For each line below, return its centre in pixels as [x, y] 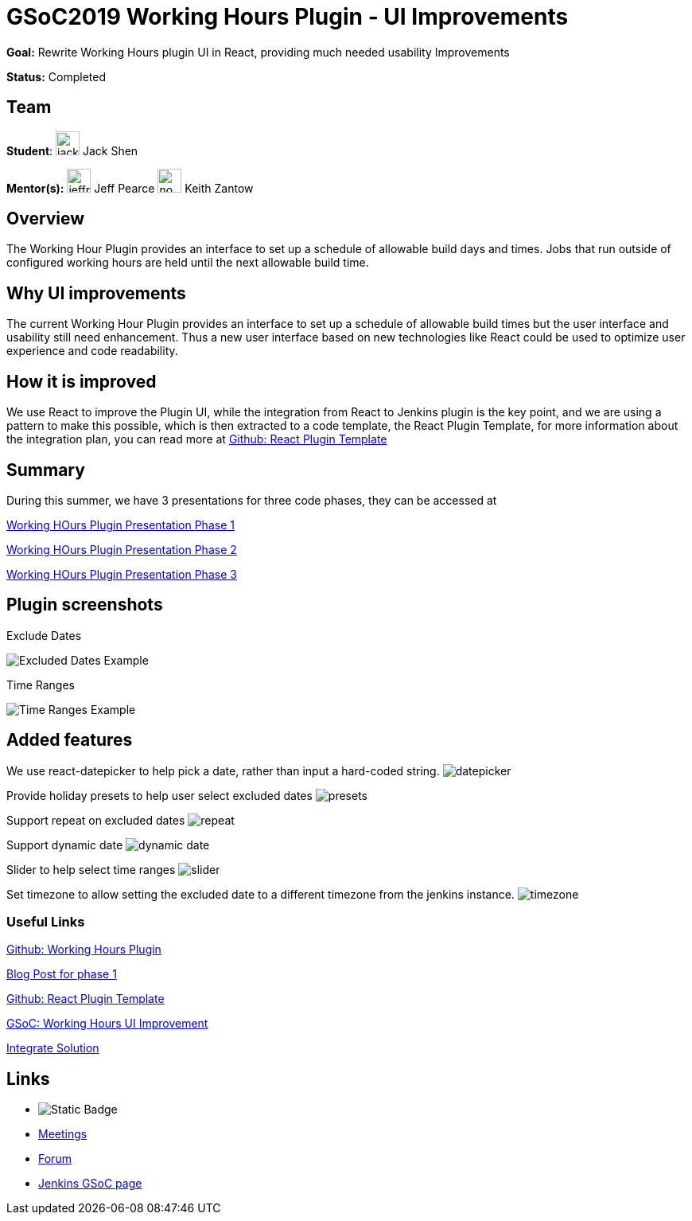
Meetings [63, 1134]
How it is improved [82, 381]
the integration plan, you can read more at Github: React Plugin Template [197, 439]
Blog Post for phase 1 [62, 974]
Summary [46, 470]
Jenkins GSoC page [90, 1184]
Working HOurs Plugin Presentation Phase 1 [121, 525]
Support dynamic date [65, 845]
